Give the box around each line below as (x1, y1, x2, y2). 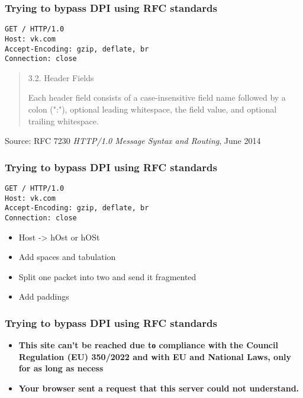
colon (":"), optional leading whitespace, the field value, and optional (28, 103, 277, 115)
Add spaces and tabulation (18, 251, 116, 263)
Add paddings (18, 290, 69, 303)
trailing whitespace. (28, 114, 99, 127)
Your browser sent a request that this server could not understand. (18, 382, 299, 394)
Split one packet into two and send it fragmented (18, 270, 196, 283)
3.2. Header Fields (28, 71, 94, 84)
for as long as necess (18, 362, 104, 374)
